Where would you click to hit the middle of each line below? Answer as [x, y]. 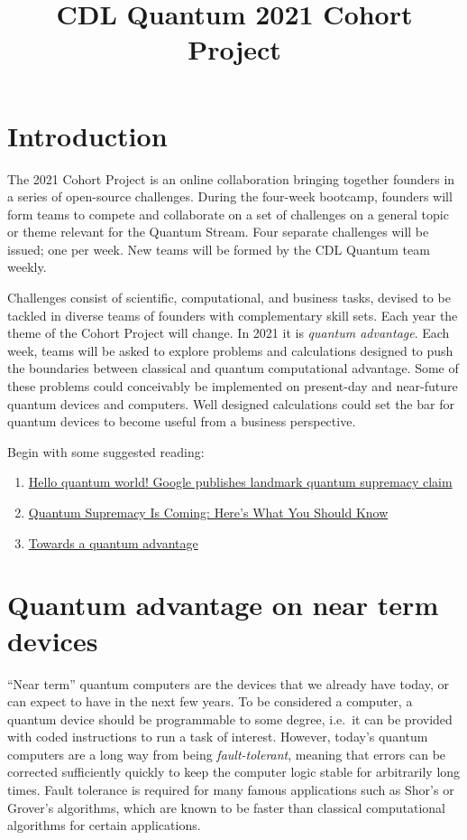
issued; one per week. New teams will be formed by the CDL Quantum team [219, 249]
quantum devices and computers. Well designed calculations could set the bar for [231, 403]
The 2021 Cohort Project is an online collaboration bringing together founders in [231, 178]
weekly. [27, 267]
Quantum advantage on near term [223, 605]
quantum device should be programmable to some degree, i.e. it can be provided [230, 719]
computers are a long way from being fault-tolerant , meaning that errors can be [227, 754]
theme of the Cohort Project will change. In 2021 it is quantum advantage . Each [229, 333]
